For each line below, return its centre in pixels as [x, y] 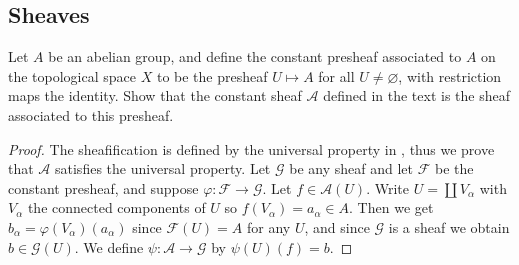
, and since [337, 226]
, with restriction [450, 75]
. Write [388, 187]
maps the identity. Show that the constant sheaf [155, 95]
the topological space [72, 75]
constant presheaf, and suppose [103, 187]
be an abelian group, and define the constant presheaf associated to [255, 56]
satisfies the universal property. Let [163, 168]
